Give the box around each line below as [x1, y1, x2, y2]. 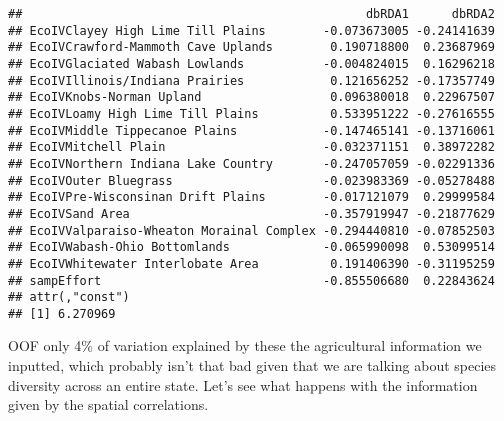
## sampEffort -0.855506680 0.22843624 [8, 273, 495, 288]
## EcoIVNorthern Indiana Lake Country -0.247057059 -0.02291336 [8, 156, 495, 171]
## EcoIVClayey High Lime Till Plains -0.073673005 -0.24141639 [8, 23, 495, 38]
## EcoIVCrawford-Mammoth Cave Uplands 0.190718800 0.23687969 [8, 40, 495, 55]
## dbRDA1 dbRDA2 [8, 7, 495, 21]
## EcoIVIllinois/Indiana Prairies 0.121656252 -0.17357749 [8, 73, 495, 88]
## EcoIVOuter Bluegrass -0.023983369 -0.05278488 [8, 173, 495, 188]
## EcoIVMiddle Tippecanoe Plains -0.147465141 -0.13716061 [8, 123, 495, 138]
